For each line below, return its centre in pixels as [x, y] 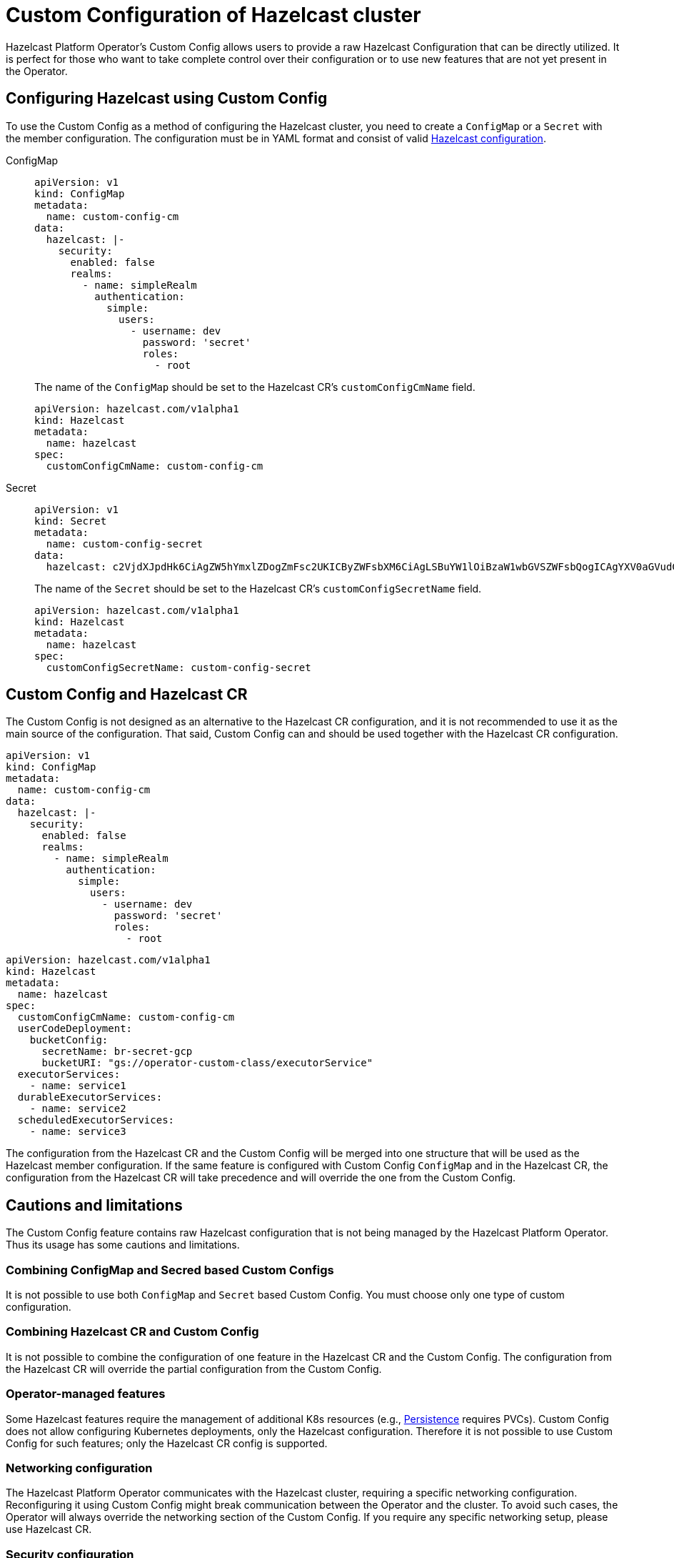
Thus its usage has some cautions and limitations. [123, 1245]
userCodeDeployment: [75, 1029]
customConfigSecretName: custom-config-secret [178, 667]
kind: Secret [71, 521]
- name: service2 [78, 1109]
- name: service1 [78, 1086]
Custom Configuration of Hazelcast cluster [213, 15]
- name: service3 [78, 1132]
